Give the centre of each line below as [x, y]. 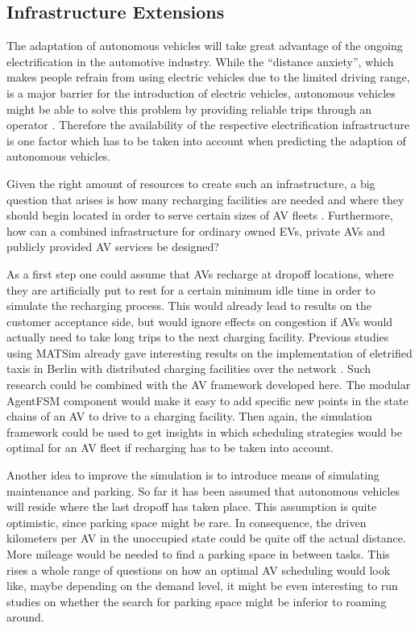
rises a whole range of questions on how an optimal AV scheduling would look [199, 569]
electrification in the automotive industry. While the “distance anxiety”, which [200, 61]
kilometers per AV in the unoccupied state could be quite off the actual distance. [206, 538]
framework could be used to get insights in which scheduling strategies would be [204, 431]
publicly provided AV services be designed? [113, 247]
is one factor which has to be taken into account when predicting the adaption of [206, 140]
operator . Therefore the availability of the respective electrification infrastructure [208, 125]
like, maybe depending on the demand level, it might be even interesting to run [202, 586]
